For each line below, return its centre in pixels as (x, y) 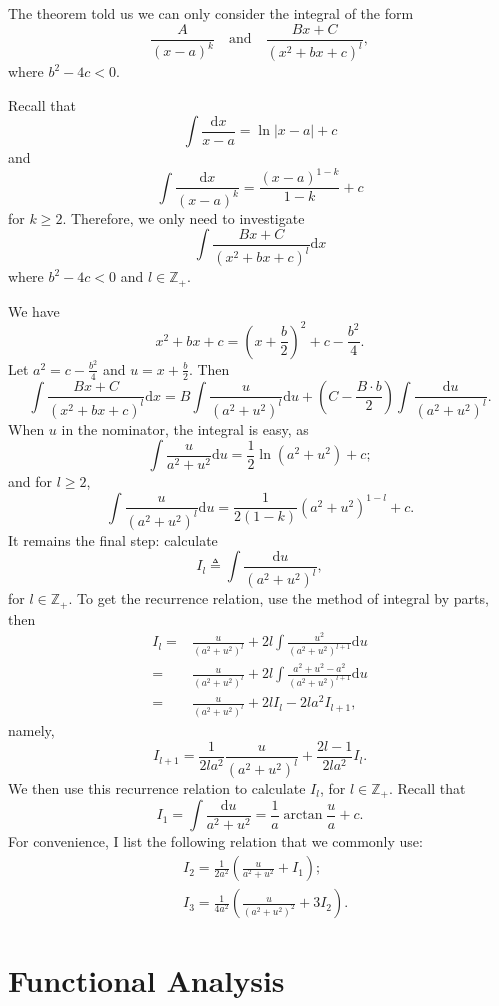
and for (30, 481)
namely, (31, 730)
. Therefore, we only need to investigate (183, 217)
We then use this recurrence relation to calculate (157, 788)
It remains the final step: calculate (113, 539)
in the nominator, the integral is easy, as (185, 428)
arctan (303, 815)
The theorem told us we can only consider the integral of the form (211, 13)
